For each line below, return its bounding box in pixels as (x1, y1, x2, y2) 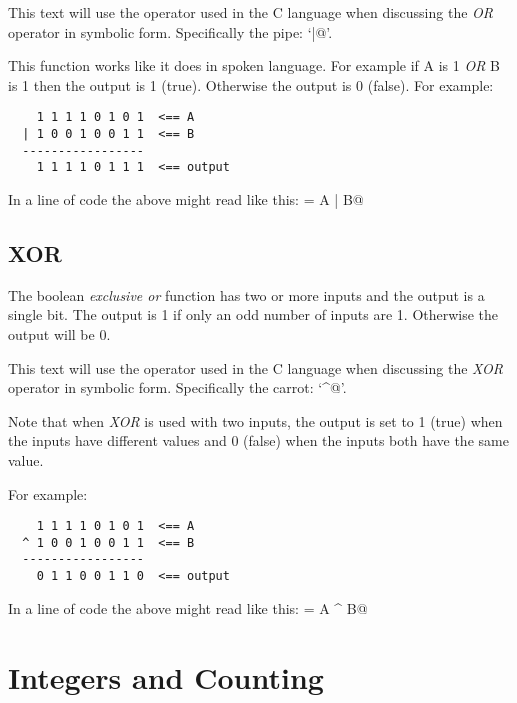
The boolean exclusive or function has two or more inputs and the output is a (8, 284, 485, 305)
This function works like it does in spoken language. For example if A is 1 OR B (8, 55, 500, 76)
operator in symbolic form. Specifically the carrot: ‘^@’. (8, 377, 347, 398)
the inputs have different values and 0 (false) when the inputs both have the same (8, 430, 509, 451)
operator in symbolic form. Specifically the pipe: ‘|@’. (8, 21, 333, 42)
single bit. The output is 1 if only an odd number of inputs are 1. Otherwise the (8, 304, 499, 325)
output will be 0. (8, 323, 111, 344)
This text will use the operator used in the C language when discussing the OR (8, 2, 494, 22)
